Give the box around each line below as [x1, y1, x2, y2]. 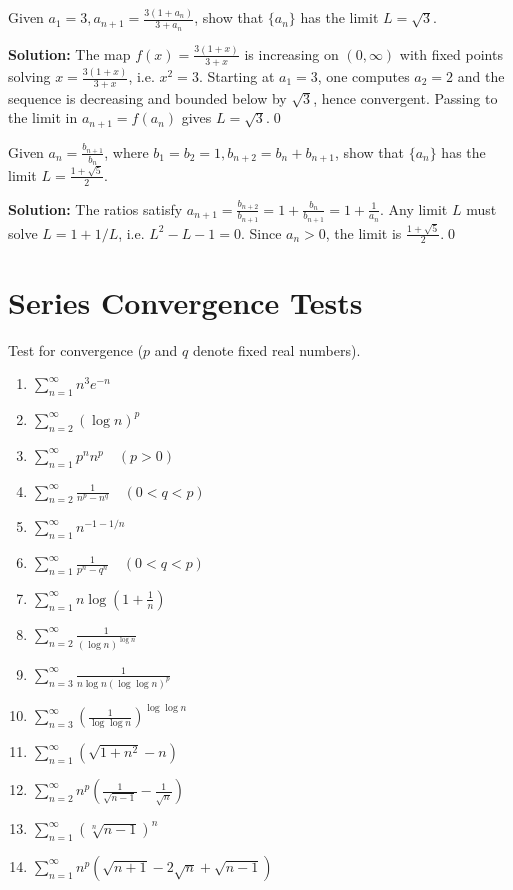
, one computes [317, 66, 410, 86]
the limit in [8, 107, 78, 128]
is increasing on [244, 43, 339, 64]
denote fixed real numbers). [192, 339, 361, 360]
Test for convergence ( [8, 339, 144, 360]
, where [104, 141, 149, 162]
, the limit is [325, 222, 402, 243]
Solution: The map [8, 43, 131, 64]
